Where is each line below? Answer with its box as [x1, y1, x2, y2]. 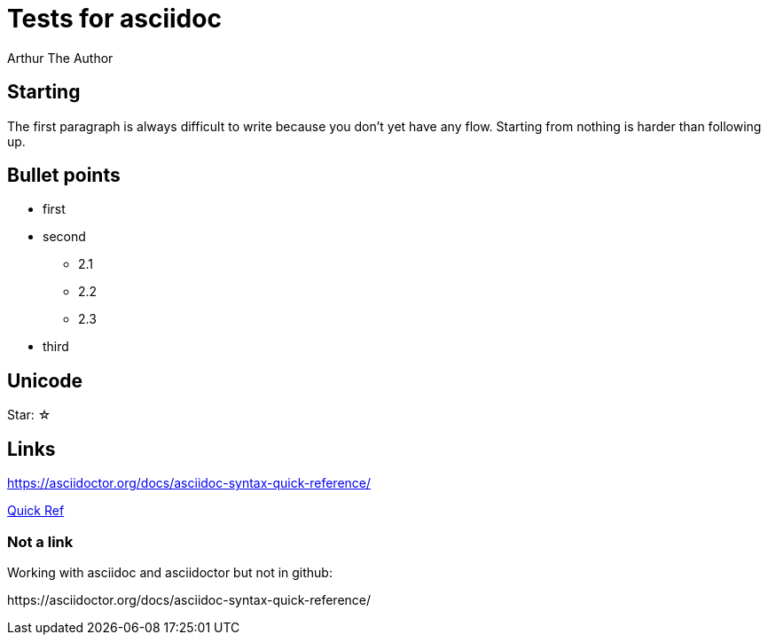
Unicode [7, 369, 83, 392]
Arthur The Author [7, 50, 114, 66]
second [43, 229, 86, 245]
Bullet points [7, 164, 121, 187]
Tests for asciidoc [7, 4, 222, 34]
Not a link [7, 532, 74, 551]
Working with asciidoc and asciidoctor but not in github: [7, 564, 333, 580]
